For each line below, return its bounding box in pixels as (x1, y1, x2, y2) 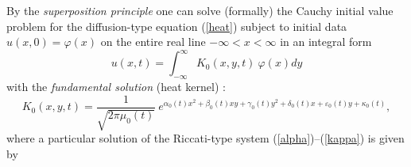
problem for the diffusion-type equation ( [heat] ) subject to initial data (6, 17, 347, 34)
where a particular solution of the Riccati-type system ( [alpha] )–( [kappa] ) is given (6, 130, 405, 146)
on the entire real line (100, 33, 206, 50)
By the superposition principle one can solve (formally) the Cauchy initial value (6, 2, 394, 18)
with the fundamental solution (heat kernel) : (6, 78, 226, 95)
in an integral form (280, 33, 372, 50)
